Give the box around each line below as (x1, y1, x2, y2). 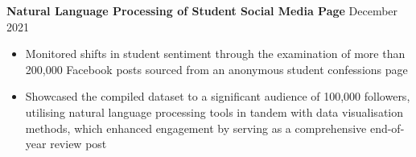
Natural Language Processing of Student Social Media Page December (6, 2, 398, 19)
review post (50, 135, 107, 152)
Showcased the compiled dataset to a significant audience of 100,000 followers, (25, 88, 410, 105)
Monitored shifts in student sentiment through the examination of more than (25, 45, 406, 62)
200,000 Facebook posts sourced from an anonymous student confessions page (25, 60, 408, 77)
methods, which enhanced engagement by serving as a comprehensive (25, 119, 367, 136)
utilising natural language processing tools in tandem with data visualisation (25, 103, 404, 120)
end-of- (369, 119, 405, 136)
